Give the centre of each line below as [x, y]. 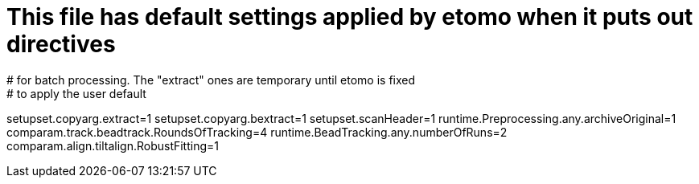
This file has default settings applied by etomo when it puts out [350, 17]
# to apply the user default [76, 93]
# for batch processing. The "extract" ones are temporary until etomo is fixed [211, 80]
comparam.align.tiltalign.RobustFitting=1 [113, 145]
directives [61, 44]
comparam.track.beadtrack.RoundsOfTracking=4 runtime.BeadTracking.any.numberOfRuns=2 [257, 132]
